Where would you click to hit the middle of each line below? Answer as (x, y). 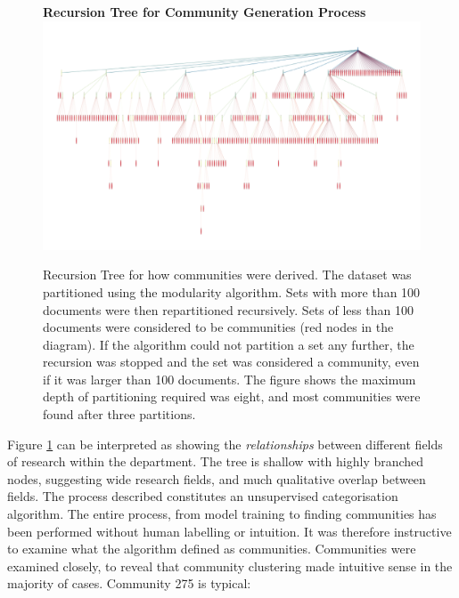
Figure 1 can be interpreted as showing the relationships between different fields (225, 444)
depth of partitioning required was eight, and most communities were (232, 396)
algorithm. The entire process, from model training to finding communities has (222, 514)
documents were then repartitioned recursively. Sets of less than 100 (228, 309)
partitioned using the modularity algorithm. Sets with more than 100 (232, 291)
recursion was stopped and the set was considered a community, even (231, 362)
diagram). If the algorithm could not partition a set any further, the (229, 344)
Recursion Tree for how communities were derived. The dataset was (227, 275)
